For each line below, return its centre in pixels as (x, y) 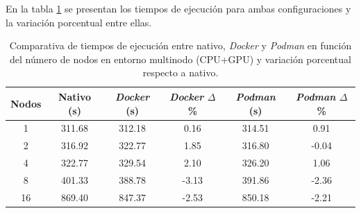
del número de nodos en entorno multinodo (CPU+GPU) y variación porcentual (180, 59)
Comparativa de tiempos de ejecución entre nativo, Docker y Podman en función (180, 45)
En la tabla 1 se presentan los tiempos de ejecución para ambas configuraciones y (178, 8)
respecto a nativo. (180, 73)
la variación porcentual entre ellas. (79, 22)
